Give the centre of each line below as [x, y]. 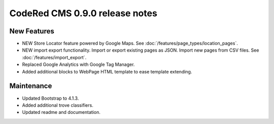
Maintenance [31, 86]
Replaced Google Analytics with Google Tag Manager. [78, 65]
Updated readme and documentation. [61, 112]
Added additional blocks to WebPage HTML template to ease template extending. [107, 71]
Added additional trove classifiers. [58, 105]
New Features [32, 31]
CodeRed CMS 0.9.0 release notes [83, 13]
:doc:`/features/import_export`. [54, 57]
